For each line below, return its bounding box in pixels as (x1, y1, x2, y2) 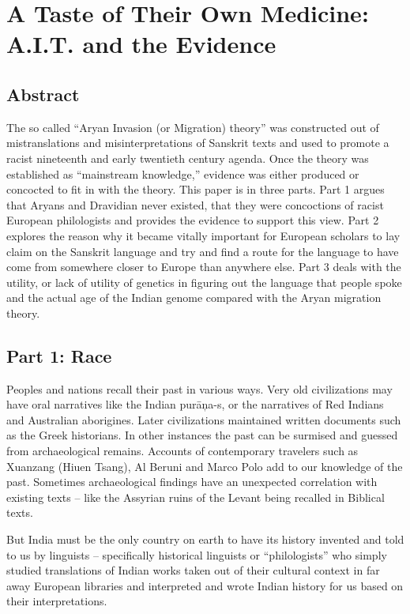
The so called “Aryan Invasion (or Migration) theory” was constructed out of (6, 119, 379, 135)
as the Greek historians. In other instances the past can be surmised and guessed (6, 427, 398, 443)
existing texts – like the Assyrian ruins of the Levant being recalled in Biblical (6, 488, 385, 505)
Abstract (6, 81, 80, 106)
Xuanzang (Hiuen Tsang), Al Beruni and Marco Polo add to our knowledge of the (6, 458, 403, 474)
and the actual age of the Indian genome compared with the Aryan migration (6, 289, 382, 306)
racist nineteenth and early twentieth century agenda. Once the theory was (6, 149, 369, 166)
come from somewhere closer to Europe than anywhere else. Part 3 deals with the (6, 258, 401, 275)
